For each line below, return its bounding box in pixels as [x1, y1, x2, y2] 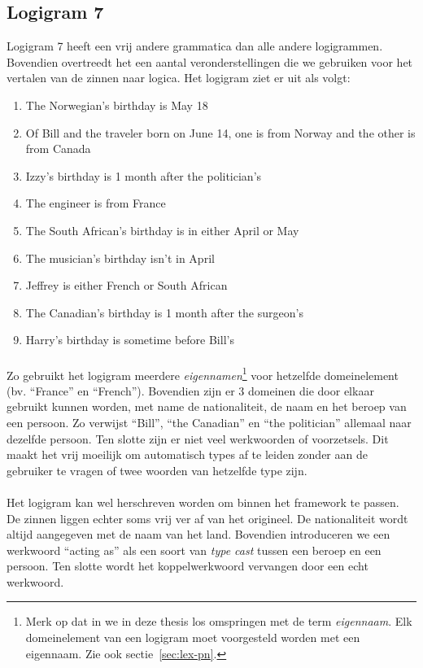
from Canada [25, 140, 91, 157]
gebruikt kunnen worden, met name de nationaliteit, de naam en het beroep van [7, 398, 407, 415]
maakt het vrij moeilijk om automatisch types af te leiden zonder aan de [7, 446, 368, 463]
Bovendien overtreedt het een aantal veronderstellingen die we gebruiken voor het [7, 53, 413, 70]
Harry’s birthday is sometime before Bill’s [25, 331, 234, 348]
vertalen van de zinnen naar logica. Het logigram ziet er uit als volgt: [7, 69, 351, 86]
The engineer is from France [25, 194, 166, 212]
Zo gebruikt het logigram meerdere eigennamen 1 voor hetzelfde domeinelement [7, 364, 399, 383]
